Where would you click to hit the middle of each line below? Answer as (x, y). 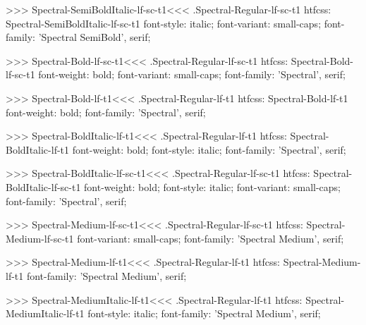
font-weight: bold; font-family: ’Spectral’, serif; (106, 112)
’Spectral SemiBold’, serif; (94, 37)
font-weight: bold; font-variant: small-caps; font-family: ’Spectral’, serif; (192, 74)
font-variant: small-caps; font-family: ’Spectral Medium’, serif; (211, 238)
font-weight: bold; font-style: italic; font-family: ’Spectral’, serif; (209, 149)
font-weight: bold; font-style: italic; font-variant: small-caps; (212, 186)
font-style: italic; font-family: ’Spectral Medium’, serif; (204, 313)
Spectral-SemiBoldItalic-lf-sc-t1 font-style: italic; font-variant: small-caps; (164, 23)
